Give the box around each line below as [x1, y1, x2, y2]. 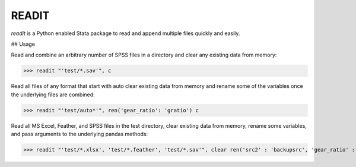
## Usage [11, 40, 36, 48]
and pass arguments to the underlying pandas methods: [11, 131, 148, 138]
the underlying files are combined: [11, 91, 95, 98]
